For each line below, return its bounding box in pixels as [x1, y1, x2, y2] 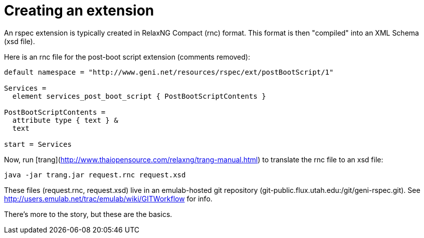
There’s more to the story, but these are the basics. [4, 209, 172, 218]
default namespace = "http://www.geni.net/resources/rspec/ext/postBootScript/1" [4, 68, 334, 76]
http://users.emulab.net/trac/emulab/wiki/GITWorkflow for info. [4, 194, 213, 203]
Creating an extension [4, 2, 154, 19]
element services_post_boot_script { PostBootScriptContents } [12, 92, 266, 100]
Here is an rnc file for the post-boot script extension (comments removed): [4, 52, 250, 61]
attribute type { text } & [12, 116, 118, 124]
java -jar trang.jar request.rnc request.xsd [4, 170, 186, 179]
